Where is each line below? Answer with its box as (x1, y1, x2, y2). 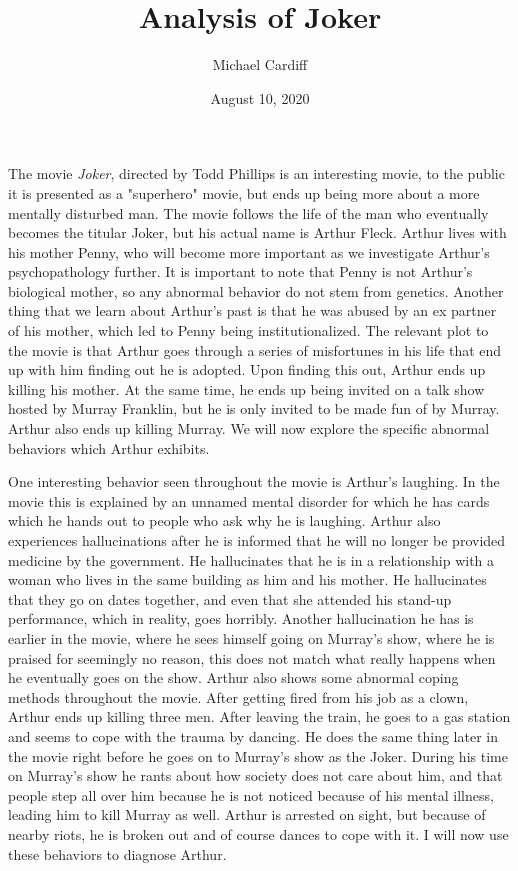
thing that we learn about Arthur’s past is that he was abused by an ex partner (8, 300, 497, 321)
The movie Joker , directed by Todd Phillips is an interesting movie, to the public (8, 163, 505, 184)
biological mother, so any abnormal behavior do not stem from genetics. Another (8, 280, 504, 301)
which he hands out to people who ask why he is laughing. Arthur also (8, 510, 441, 531)
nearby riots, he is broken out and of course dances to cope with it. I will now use (8, 823, 509, 844)
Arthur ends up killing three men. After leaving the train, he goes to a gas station (8, 706, 511, 727)
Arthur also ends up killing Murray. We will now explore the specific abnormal (8, 418, 490, 439)
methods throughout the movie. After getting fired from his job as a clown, (8, 686, 469, 707)
